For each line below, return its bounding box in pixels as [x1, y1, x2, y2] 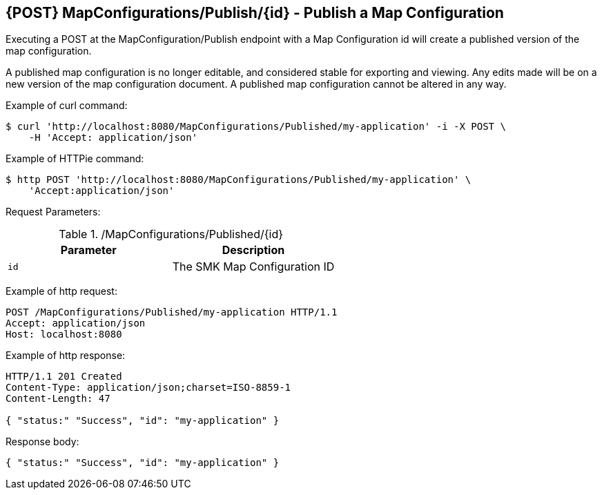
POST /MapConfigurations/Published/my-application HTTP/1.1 [6, 307, 338, 318]
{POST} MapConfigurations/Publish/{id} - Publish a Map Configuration [6, 4, 504, 21]
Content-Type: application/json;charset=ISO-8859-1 [6, 382, 291, 394]
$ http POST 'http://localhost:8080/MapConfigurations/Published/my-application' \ [6, 174, 472, 186]
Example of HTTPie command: [6, 153, 144, 165]
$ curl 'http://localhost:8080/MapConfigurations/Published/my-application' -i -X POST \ [6, 121, 506, 133]
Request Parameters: [6, 206, 101, 218]
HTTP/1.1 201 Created [6, 371, 122, 382]
